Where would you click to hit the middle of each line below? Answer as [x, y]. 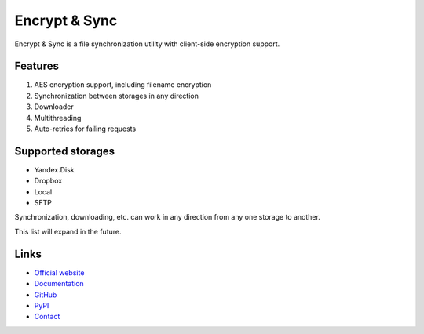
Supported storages [65, 151]
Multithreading [58, 118]
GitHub [46, 295]
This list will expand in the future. [68, 231]
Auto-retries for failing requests [85, 129]
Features [37, 66]
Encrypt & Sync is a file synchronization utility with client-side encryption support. [147, 44]
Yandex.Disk [54, 169]
